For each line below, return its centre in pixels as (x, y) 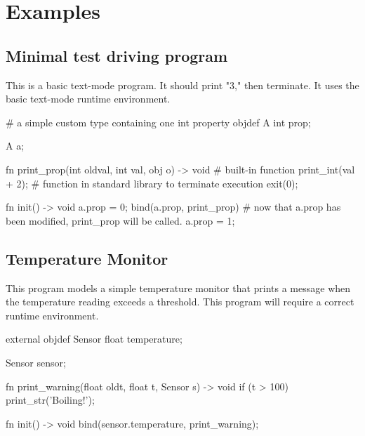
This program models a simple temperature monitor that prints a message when (178, 288)
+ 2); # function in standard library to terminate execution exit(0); (152, 183)
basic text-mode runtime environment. (88, 99)
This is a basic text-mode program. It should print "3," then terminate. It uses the (182, 85)
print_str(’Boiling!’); (50, 400)
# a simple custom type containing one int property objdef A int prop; (158, 122)
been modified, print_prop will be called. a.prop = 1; (120, 220)
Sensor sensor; (36, 362)
